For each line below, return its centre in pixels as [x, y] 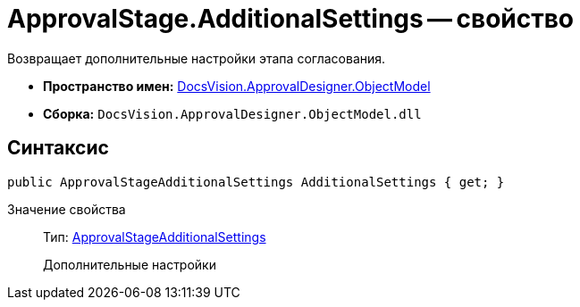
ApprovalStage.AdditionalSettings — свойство [291, 19]
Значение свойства [67, 209]
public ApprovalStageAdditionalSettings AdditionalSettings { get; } [256, 182]
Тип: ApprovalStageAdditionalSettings [155, 236]
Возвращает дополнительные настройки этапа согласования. [197, 58]
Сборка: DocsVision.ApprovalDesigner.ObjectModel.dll [232, 113]
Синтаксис [58, 148]
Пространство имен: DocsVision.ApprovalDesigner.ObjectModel [237, 86]
